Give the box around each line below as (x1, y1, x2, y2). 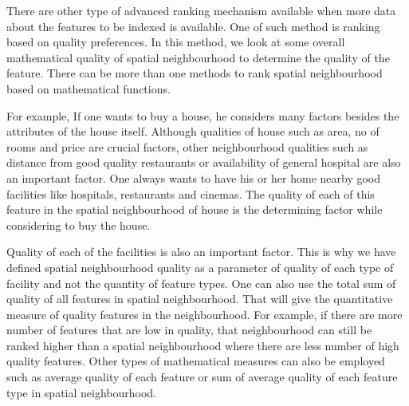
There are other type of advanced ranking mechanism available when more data (6, 2, 396, 18)
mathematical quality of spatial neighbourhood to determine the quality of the (6, 49, 390, 65)
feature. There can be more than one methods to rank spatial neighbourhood (6, 65, 383, 81)
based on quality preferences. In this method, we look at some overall (6, 34, 345, 50)
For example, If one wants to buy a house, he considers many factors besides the (6, 107, 399, 124)
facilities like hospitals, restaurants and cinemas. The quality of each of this (6, 185, 375, 202)
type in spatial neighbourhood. (6, 384, 157, 400)
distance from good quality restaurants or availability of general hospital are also (6, 154, 401, 171)
